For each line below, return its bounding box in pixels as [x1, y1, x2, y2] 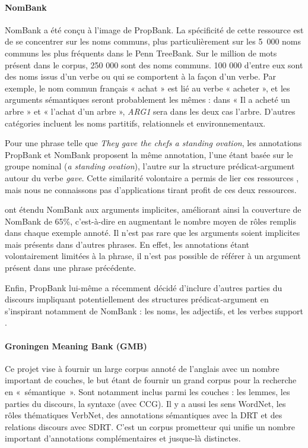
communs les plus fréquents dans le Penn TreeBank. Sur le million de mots [5, 46, 277, 59]
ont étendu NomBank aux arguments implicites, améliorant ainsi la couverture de [5, 203, 301, 216]
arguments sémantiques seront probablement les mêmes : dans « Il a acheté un [5, 93, 290, 106]
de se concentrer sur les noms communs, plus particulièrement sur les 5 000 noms [5, 35, 301, 48]
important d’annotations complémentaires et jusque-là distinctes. [5, 432, 241, 444]
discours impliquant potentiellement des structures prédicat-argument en [5, 293, 269, 305]
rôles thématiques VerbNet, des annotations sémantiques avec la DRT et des [5, 409, 282, 421]
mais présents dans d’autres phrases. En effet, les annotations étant [5, 238, 250, 250]
